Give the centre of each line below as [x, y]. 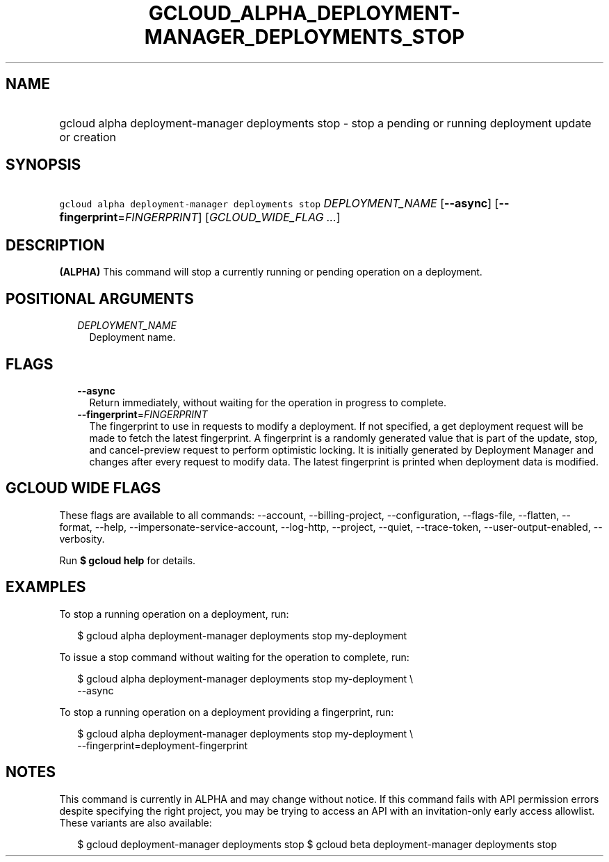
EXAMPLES [46, 587]
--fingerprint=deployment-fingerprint [163, 745]
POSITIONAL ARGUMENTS [100, 298]
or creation [88, 137]
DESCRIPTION [55, 245]
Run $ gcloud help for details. [128, 560]
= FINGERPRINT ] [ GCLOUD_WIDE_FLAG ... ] [229, 217]
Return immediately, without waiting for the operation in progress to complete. [268, 402]
